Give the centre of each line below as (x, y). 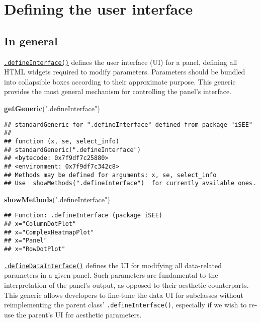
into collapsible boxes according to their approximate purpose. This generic (120, 81)
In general (31, 41)
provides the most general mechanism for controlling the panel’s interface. (118, 91)
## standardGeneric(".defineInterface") (73, 150)
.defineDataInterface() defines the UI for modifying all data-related (113, 265)
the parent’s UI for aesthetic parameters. (79, 314)
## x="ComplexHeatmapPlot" (49, 232)
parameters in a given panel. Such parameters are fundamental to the (111, 275)
